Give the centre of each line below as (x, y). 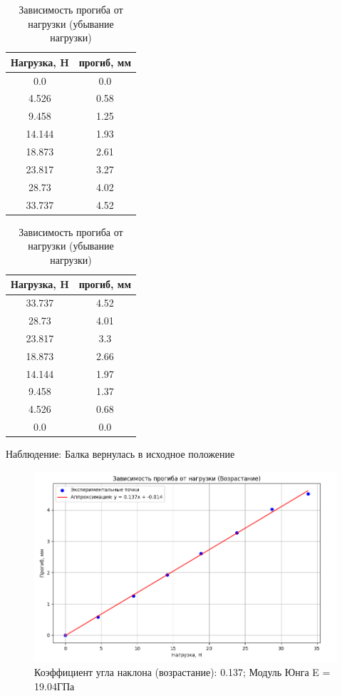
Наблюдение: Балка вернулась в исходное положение (120, 454)
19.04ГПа (55, 686)
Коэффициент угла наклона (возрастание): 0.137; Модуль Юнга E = (182, 672)
